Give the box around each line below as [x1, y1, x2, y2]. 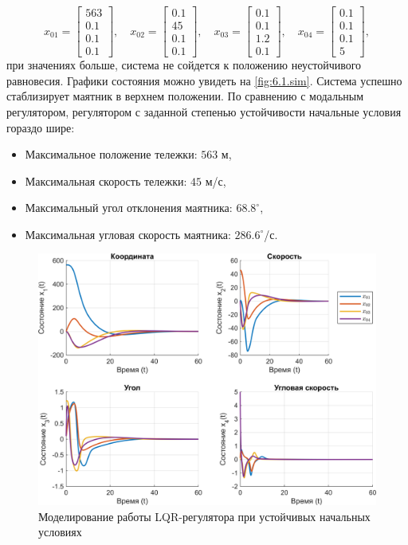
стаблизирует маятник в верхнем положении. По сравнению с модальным [6, 88, 364, 104]
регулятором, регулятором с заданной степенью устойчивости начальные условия [6, 103, 402, 120]
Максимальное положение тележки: [25, 146, 198, 163]
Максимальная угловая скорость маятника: [25, 225, 231, 242]
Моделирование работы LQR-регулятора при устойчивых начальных [38, 508, 371, 524]
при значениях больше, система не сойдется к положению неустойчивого [6, 57, 362, 73]
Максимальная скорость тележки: [25, 172, 187, 189]
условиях [38, 523, 82, 540]
